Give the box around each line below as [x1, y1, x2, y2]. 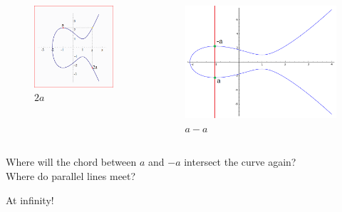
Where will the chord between [6, 154, 137, 169]
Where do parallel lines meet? [6, 169, 136, 184]
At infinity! [6, 192, 54, 207]
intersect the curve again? [184, 154, 296, 169]
